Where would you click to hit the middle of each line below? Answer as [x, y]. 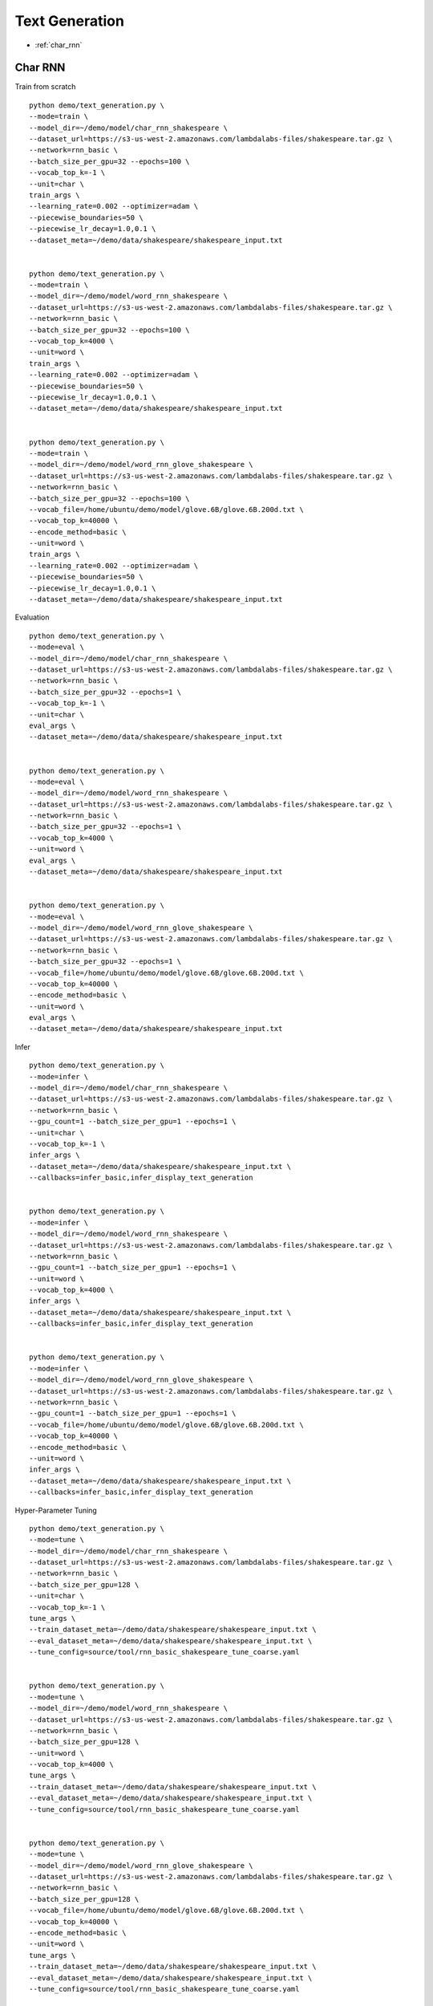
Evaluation [32, 617]
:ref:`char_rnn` [59, 45]
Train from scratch [45, 87]
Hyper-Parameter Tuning [56, 1510]
